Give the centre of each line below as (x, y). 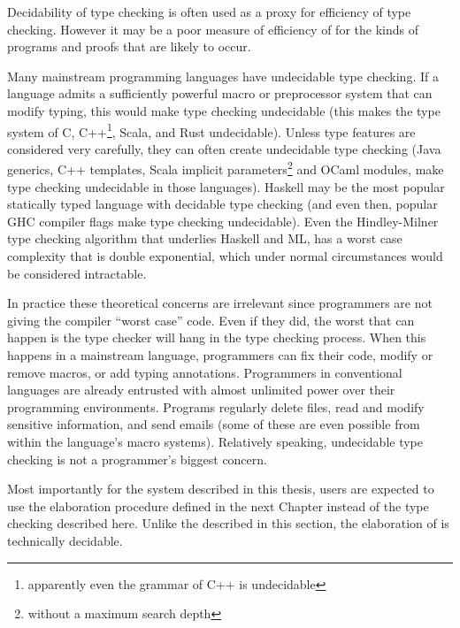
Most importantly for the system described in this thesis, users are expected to (221, 489)
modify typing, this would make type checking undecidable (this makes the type (224, 110)
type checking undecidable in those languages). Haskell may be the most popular (226, 186)
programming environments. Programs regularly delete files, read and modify (216, 406)
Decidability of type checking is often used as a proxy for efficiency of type (209, 11)
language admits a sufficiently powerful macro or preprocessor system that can (220, 93)
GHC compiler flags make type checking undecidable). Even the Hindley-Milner (223, 221)
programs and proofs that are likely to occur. (129, 46)
